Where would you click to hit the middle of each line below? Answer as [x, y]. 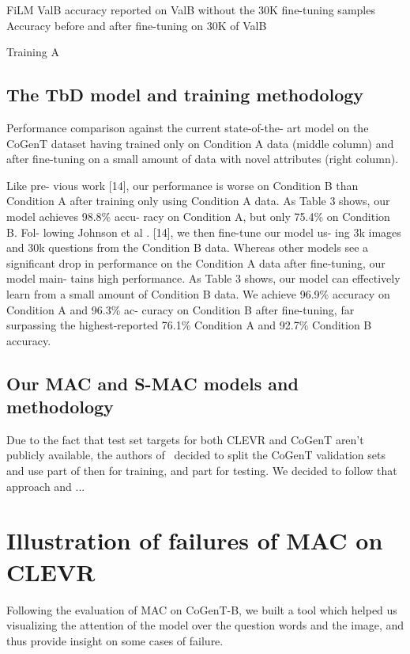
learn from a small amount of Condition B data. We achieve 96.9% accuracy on [198, 293]
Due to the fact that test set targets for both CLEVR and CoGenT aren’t [185, 439]
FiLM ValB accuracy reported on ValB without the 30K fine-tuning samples [191, 10]
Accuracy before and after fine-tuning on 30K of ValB [137, 25]
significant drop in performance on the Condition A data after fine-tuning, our [196, 262]
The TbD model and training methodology [185, 95]
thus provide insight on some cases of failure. [115, 640]
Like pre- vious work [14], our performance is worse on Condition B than [182, 185]
